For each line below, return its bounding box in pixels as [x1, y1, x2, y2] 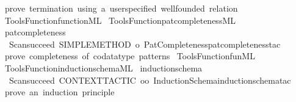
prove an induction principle [4, 86, 115, 98]
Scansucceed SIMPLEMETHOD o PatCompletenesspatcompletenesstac [9, 37, 281, 50]
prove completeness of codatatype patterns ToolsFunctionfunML [4, 49, 255, 62]
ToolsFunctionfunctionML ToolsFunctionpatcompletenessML [4, 13, 236, 26]
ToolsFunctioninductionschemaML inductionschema [4, 61, 203, 74]
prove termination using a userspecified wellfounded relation [4, 2, 238, 14]
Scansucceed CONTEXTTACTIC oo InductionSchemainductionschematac [9, 73, 291, 86]
